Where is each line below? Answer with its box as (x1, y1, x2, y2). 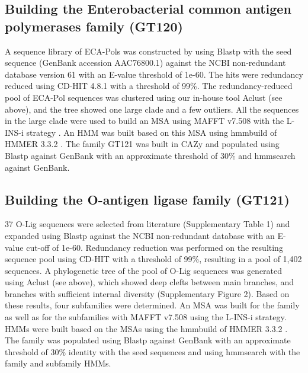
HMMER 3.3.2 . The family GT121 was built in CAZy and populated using (5, 138, 280, 150)
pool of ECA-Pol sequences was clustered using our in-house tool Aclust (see (5, 91, 283, 103)
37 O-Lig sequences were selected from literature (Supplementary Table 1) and (5, 218, 290, 230)
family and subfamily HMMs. (5, 357, 111, 369)
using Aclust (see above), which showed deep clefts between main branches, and (5, 276, 294, 288)
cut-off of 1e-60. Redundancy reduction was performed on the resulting (26, 241, 283, 253)
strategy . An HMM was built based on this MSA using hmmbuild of (26, 126, 277, 138)
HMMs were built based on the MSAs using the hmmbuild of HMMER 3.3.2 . (5, 322, 288, 334)
